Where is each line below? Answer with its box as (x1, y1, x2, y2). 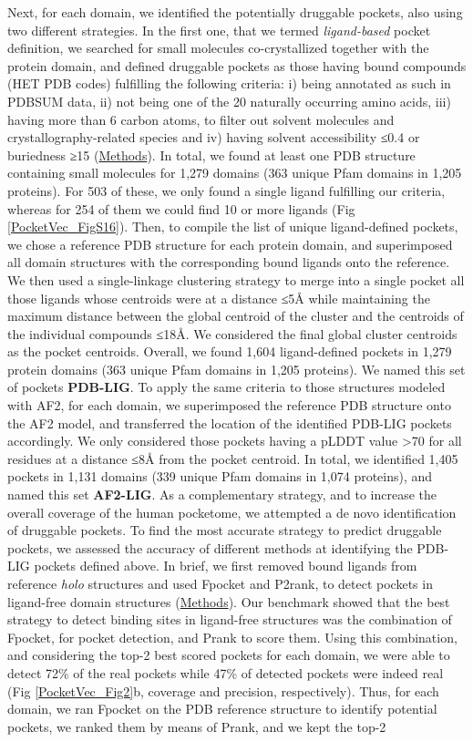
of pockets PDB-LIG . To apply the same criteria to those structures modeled (7, 377, 446, 397)
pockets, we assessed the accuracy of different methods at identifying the (7, 538, 413, 557)
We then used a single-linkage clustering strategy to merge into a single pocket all (7, 270, 465, 289)
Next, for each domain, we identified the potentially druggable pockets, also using (7, 3, 463, 21)
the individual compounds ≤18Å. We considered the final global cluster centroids (7, 324, 458, 343)
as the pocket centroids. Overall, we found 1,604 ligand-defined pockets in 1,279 (7, 342, 452, 361)
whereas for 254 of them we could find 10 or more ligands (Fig (7, 199, 355, 218)
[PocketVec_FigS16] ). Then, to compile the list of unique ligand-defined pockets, (7, 217, 458, 236)
